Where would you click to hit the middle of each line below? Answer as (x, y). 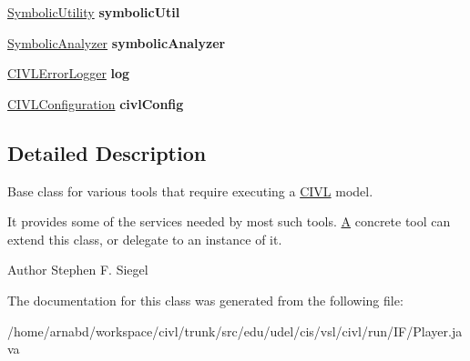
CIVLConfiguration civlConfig (96, 103)
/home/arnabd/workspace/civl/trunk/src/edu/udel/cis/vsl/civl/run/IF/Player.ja (235, 331)
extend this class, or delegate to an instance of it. (145, 239)
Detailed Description (107, 152)
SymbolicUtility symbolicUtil (94, 12)
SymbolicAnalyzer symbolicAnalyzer (117, 42)
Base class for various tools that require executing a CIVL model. (190, 191)
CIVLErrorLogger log (69, 73)
